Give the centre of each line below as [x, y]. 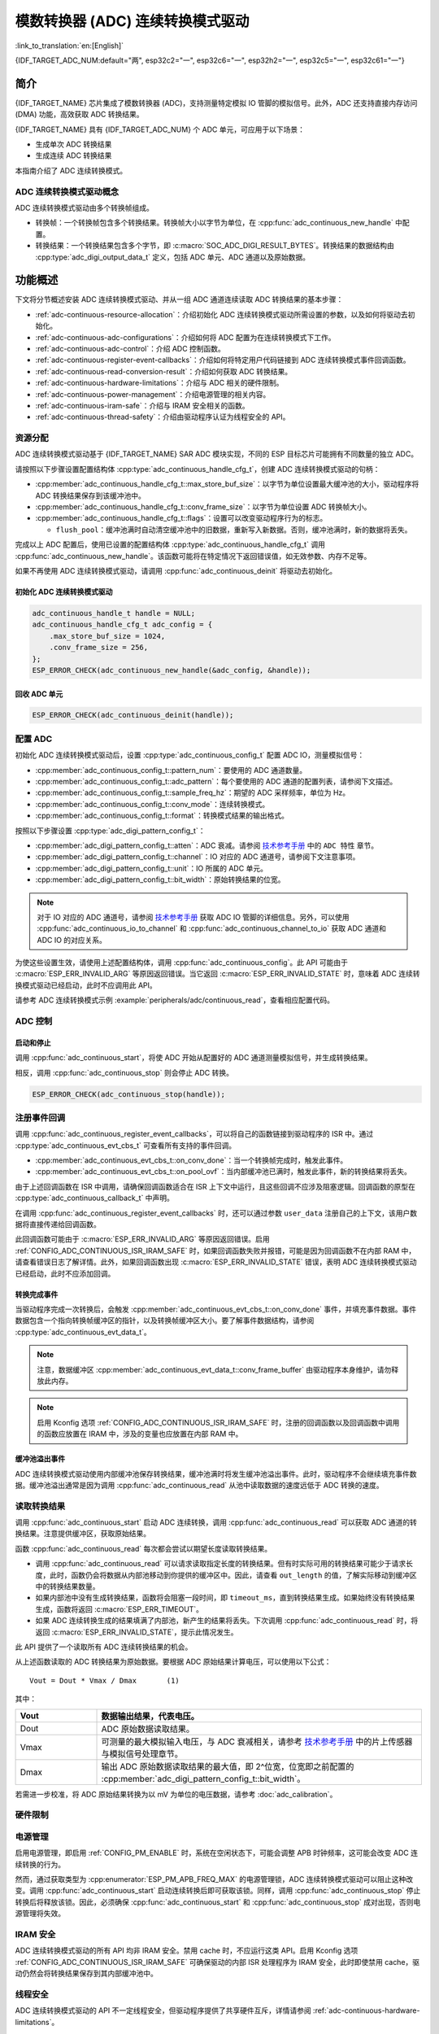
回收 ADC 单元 [39, 694]
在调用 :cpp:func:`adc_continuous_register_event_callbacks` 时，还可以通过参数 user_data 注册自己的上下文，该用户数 [216, 1213]
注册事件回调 [40, 1117]
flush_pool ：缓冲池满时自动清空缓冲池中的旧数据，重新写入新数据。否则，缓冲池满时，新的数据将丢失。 [234, 530]
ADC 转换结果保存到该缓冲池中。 [90, 495]
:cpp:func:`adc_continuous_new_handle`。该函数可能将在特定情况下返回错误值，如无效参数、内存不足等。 [193, 556]
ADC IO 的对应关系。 [72, 940]
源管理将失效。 [40, 1914]
